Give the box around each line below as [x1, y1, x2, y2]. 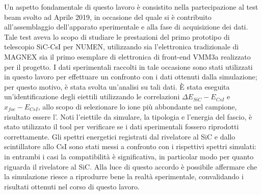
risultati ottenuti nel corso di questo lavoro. [4, 181, 140, 191]
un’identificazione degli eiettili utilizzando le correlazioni [4, 91, 180, 102]
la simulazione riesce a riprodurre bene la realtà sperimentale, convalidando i [4, 171, 244, 182]
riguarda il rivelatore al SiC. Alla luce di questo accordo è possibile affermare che [4, 161, 257, 172]
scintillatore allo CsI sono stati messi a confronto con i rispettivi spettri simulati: [4, 141, 256, 152]
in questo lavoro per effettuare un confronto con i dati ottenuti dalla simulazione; [4, 71, 257, 82]
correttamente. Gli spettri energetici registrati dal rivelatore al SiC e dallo [4, 131, 235, 142]
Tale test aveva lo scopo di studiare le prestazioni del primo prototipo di [4, 31, 230, 42]
